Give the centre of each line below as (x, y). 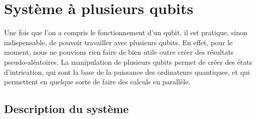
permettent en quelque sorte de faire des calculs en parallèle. (97, 82)
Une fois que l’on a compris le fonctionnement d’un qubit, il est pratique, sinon (126, 32)
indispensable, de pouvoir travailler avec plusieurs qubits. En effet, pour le (118, 42)
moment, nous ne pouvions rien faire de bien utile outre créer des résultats (119, 52)
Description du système (66, 109)
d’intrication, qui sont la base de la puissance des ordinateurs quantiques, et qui (127, 72)
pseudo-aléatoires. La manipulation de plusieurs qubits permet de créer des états (128, 62)
